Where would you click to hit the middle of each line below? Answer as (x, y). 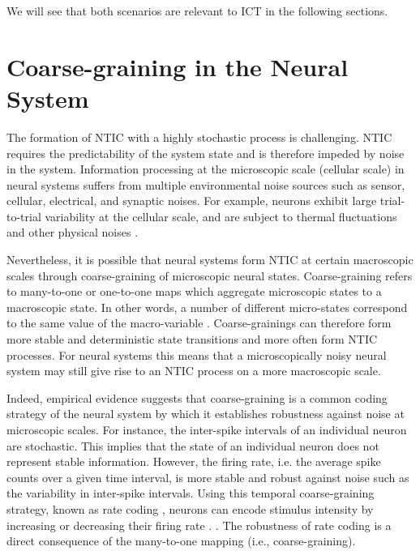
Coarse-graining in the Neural (178, 66)
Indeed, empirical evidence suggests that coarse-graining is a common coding (197, 397)
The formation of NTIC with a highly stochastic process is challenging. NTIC (199, 137)
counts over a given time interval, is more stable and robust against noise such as (208, 477)
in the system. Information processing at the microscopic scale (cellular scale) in (206, 169)
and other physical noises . (73, 232)
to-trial (24, 216)
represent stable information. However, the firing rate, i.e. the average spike (194, 461)
